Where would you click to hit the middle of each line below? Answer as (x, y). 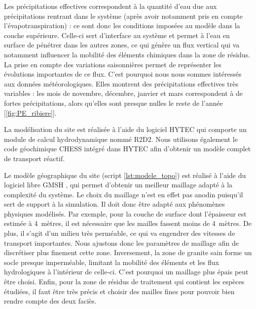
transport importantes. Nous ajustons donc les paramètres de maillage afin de (121, 243)
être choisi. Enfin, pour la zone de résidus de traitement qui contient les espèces (124, 282)
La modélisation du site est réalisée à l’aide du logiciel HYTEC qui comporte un (125, 129)
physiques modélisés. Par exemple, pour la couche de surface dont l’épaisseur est (125, 213)
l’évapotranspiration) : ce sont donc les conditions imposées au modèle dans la (122, 25)
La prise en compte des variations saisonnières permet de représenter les (113, 64)
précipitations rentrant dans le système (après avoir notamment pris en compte (124, 16)
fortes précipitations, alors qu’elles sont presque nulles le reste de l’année (113, 103)
